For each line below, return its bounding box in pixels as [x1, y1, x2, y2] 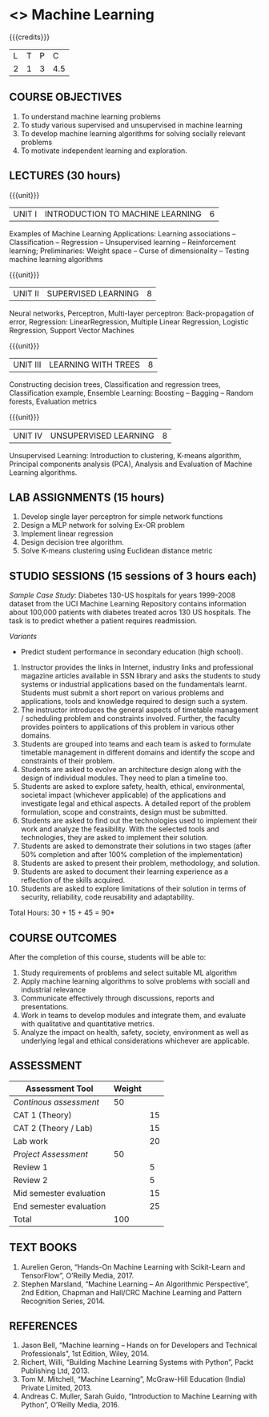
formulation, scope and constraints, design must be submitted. [20, 807, 228, 817]
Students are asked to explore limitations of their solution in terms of [20, 884, 247, 894]
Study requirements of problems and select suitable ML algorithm [20, 968, 237, 977]
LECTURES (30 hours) [9, 169, 121, 183]
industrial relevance [20, 985, 86, 994]
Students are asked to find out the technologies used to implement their [20, 815, 258, 826]
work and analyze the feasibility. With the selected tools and [20, 824, 219, 834]
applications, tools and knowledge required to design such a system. [20, 697, 248, 706]
